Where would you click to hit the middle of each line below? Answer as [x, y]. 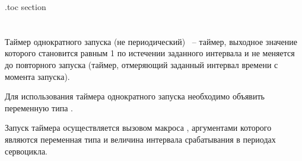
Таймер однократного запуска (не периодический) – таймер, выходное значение [151, 41]
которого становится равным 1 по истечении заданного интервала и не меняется [150, 53]
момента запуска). [37, 76]
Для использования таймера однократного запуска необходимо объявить [135, 96]
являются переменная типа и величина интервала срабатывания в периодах [140, 139]
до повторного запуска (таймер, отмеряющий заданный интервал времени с [142, 64]
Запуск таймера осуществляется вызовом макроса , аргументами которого [138, 128]
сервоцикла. [26, 151]
